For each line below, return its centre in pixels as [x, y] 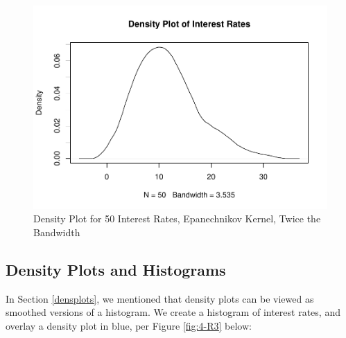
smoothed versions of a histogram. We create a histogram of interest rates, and [173, 312]
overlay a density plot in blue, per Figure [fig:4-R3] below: [129, 325]
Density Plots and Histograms [116, 269]
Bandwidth [57, 232]
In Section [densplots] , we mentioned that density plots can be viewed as [160, 298]
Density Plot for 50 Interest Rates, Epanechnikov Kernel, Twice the [177, 219]
